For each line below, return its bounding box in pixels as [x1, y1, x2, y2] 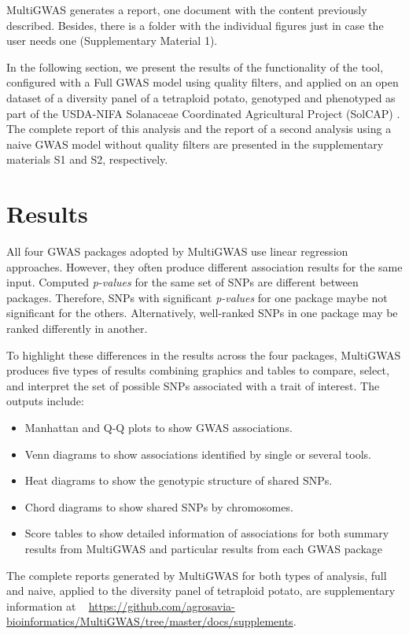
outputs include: [6, 393, 84, 409]
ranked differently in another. [6, 320, 148, 337]
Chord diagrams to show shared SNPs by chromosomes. [24, 498, 293, 515]
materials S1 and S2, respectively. [6, 151, 168, 168]
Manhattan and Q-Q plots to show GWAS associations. [24, 419, 293, 435]
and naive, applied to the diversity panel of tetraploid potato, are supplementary [6, 582, 396, 599]
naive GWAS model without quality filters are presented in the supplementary [6, 135, 384, 152]
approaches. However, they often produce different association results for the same [6, 258, 403, 275]
